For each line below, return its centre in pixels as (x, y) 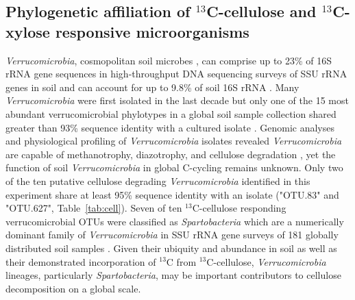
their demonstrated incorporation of (81, 261)
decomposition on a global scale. (73, 288)
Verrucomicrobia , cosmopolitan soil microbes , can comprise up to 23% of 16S (169, 60)
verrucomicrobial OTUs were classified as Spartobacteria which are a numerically (175, 221)
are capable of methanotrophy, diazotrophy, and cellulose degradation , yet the (171, 154)
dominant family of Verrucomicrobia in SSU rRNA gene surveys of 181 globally (172, 235)
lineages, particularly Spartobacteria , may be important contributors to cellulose (173, 275)
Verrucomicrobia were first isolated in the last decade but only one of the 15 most (177, 100)
